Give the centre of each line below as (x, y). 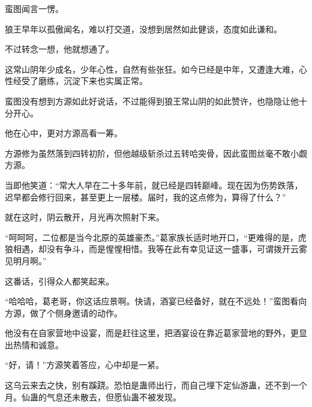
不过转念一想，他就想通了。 (59, 49)
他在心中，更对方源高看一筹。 (64, 133)
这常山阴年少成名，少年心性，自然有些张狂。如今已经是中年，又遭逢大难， (152, 69)
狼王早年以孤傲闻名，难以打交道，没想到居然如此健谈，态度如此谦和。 (143, 29)
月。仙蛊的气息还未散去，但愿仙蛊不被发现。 (93, 396)
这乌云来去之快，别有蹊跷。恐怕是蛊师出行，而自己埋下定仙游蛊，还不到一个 (156, 385)
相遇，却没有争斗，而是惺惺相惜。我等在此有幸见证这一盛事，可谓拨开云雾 (160, 249)
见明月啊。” (26, 260)
